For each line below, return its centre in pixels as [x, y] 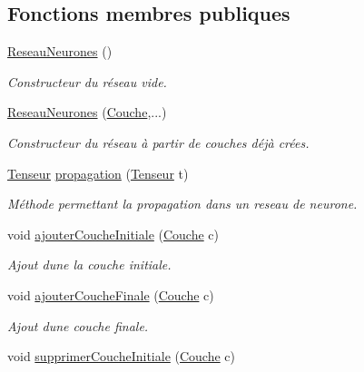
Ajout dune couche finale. [78, 325]
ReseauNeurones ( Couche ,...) [87, 112]
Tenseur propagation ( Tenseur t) [98, 173]
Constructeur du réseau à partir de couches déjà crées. [158, 142]
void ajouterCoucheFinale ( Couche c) [111, 294]
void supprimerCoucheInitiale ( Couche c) [122, 356]
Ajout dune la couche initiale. [89, 264]
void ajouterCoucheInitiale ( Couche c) [113, 234]
